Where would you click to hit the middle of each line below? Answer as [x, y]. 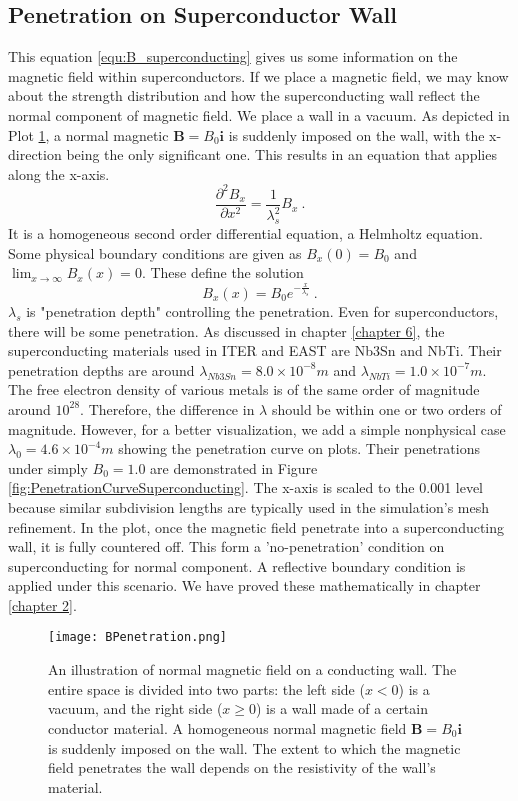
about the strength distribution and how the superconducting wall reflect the [244, 95]
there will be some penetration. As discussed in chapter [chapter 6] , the [226, 330]
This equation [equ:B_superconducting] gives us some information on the [233, 56]
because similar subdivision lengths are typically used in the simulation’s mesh [249, 506]
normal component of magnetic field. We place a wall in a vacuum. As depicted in [259, 114]
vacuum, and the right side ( [135, 708]
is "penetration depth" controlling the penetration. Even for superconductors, [262, 310]
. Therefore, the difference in [167, 408]
